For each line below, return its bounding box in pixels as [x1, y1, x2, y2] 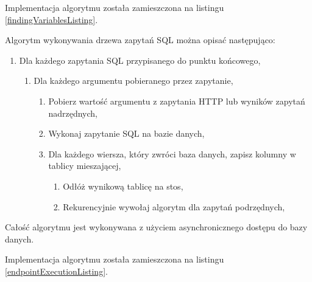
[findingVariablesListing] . [5, 13, 98, 26]
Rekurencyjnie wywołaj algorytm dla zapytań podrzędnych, [63, 200, 285, 213]
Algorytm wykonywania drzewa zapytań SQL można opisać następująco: [5, 33, 275, 46]
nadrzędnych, [48, 106, 97, 119]
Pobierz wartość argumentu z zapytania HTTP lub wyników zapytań [48, 94, 305, 107]
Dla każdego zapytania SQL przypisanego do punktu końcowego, [19, 53, 261, 66]
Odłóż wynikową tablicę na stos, [63, 179, 183, 192]
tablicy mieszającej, [48, 159, 121, 172]
